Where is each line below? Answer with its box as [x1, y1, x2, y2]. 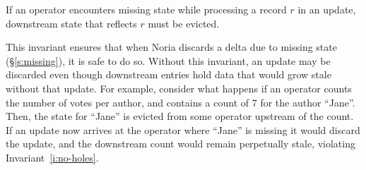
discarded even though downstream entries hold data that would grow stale [6, 67, 331, 82]
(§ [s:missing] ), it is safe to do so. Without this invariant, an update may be [6, 53, 331, 68]
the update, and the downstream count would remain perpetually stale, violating [6, 136, 355, 151]
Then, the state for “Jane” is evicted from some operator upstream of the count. [6, 109, 354, 123]
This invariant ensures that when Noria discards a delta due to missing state [6, 40, 337, 54]
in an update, [297, 2, 356, 16]
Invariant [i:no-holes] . [6, 150, 99, 164]
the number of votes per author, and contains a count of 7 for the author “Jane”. [6, 95, 355, 109]
